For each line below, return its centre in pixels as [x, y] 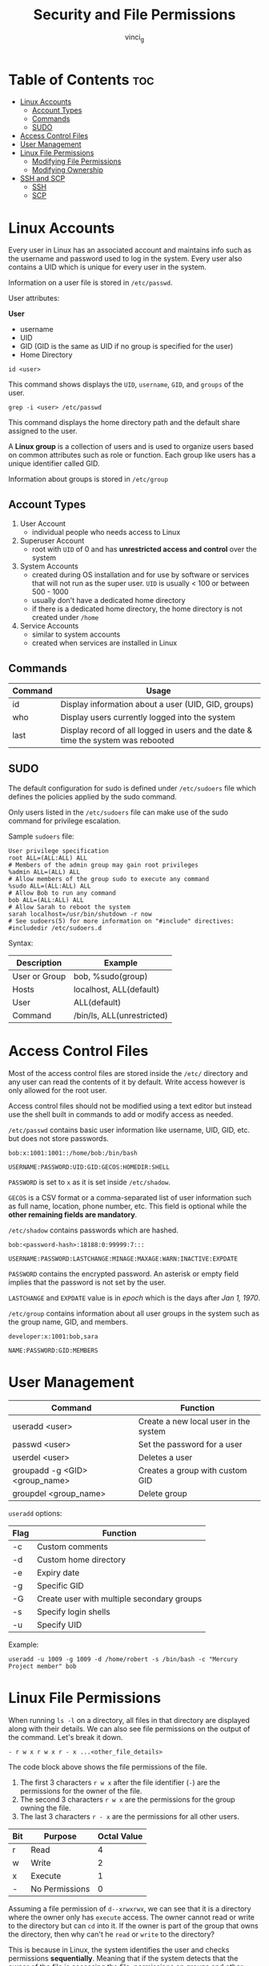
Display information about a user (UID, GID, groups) [157, 705]
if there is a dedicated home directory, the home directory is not [137, 609]
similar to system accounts [76, 634]
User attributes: [34, 298]
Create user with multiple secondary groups [120, 1599]
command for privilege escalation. [65, 820]
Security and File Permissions [134, 15]
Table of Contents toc [81, 80]
